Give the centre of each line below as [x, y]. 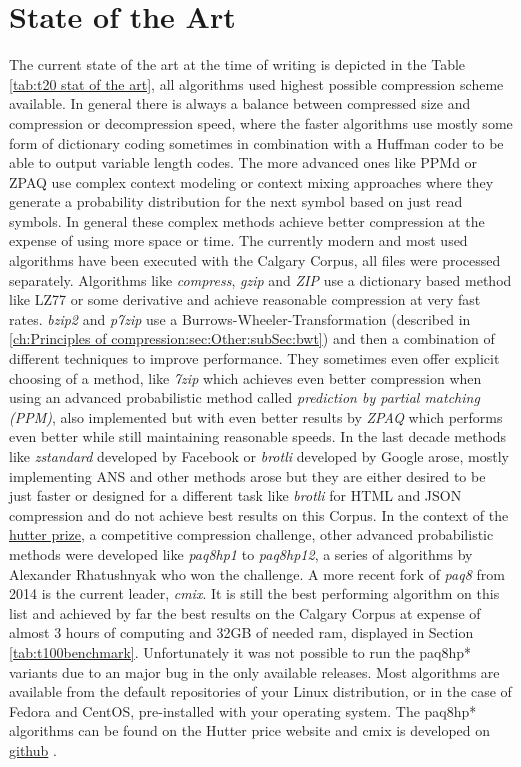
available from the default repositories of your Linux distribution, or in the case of [260, 691]
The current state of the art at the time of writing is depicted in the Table [237, 64]
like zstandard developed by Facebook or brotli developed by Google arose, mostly [259, 456]
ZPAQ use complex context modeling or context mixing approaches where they [251, 181]
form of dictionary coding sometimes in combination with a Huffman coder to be [256, 142]
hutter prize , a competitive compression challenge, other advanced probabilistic [251, 534]
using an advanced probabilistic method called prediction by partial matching [244, 397]
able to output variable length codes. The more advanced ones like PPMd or [243, 162]
